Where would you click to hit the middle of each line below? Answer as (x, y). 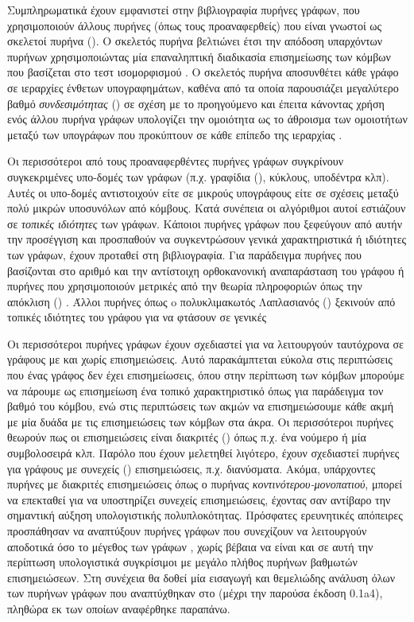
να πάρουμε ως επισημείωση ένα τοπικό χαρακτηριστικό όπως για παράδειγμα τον (195, 390)
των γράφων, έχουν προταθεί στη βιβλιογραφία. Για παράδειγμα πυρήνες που (184, 254)
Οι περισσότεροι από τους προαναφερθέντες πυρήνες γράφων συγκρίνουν (176, 161)
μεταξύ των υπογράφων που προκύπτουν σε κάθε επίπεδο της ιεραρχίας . (175, 134)
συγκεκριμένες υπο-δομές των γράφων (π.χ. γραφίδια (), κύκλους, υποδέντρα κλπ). (198, 176)
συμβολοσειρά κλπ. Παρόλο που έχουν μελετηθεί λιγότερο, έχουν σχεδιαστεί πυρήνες (203, 453)
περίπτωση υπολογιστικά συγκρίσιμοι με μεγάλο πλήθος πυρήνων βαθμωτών (182, 562)
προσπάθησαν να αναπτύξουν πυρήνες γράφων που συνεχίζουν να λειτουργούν (187, 531)
